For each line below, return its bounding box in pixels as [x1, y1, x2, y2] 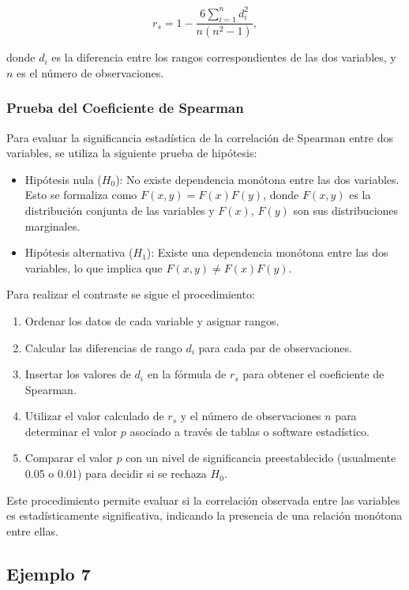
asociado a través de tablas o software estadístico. [129, 423, 370, 439]
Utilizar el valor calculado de [24, 408, 164, 424]
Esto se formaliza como [24, 186, 137, 203]
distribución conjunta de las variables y [24, 201, 215, 218]
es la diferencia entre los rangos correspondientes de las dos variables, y [51, 49, 396, 66]
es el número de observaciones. [17, 64, 164, 81]
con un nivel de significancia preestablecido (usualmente [126, 449, 396, 466]
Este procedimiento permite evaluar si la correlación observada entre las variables [6, 491, 400, 508]
